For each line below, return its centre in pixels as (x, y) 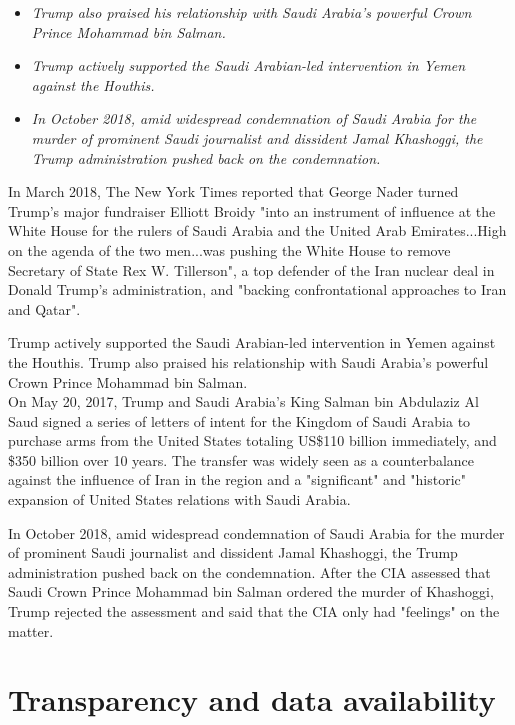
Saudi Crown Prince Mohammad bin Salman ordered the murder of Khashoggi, (251, 591)
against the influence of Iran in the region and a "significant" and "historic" (237, 479)
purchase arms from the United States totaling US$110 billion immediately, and (252, 440)
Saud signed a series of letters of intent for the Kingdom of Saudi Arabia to (239, 420)
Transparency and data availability (252, 699)
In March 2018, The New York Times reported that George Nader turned (233, 191)
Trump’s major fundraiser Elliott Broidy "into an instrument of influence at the (252, 210)
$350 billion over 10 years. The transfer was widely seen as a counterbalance (241, 459)
